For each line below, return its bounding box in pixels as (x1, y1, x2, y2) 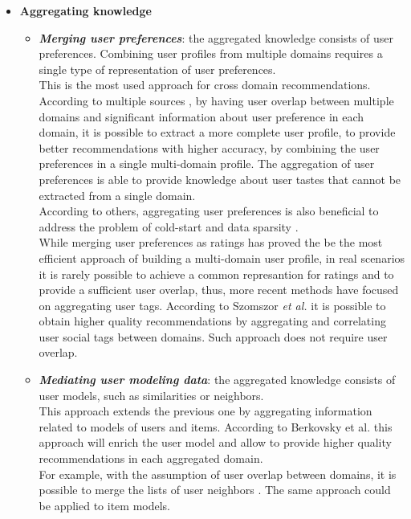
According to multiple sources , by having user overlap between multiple (39, 92, 394, 108)
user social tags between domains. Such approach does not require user (39, 328, 388, 345)
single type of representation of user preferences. (39, 60, 276, 77)
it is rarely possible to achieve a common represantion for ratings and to (39, 265, 394, 282)
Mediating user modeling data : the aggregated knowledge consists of (39, 371, 396, 388)
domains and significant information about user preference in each (39, 108, 364, 125)
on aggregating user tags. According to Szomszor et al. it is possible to (39, 296, 386, 313)
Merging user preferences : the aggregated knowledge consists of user (39, 29, 394, 46)
